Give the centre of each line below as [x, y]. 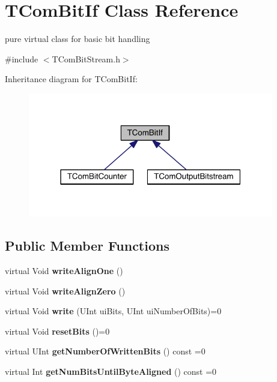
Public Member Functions [87, 246]
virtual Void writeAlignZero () [65, 291]
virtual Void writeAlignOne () [64, 270]
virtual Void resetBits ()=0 [57, 331]
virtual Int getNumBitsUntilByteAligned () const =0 [111, 371]
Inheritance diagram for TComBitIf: [71, 79]
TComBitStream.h [86, 58]
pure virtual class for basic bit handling [78, 39]
